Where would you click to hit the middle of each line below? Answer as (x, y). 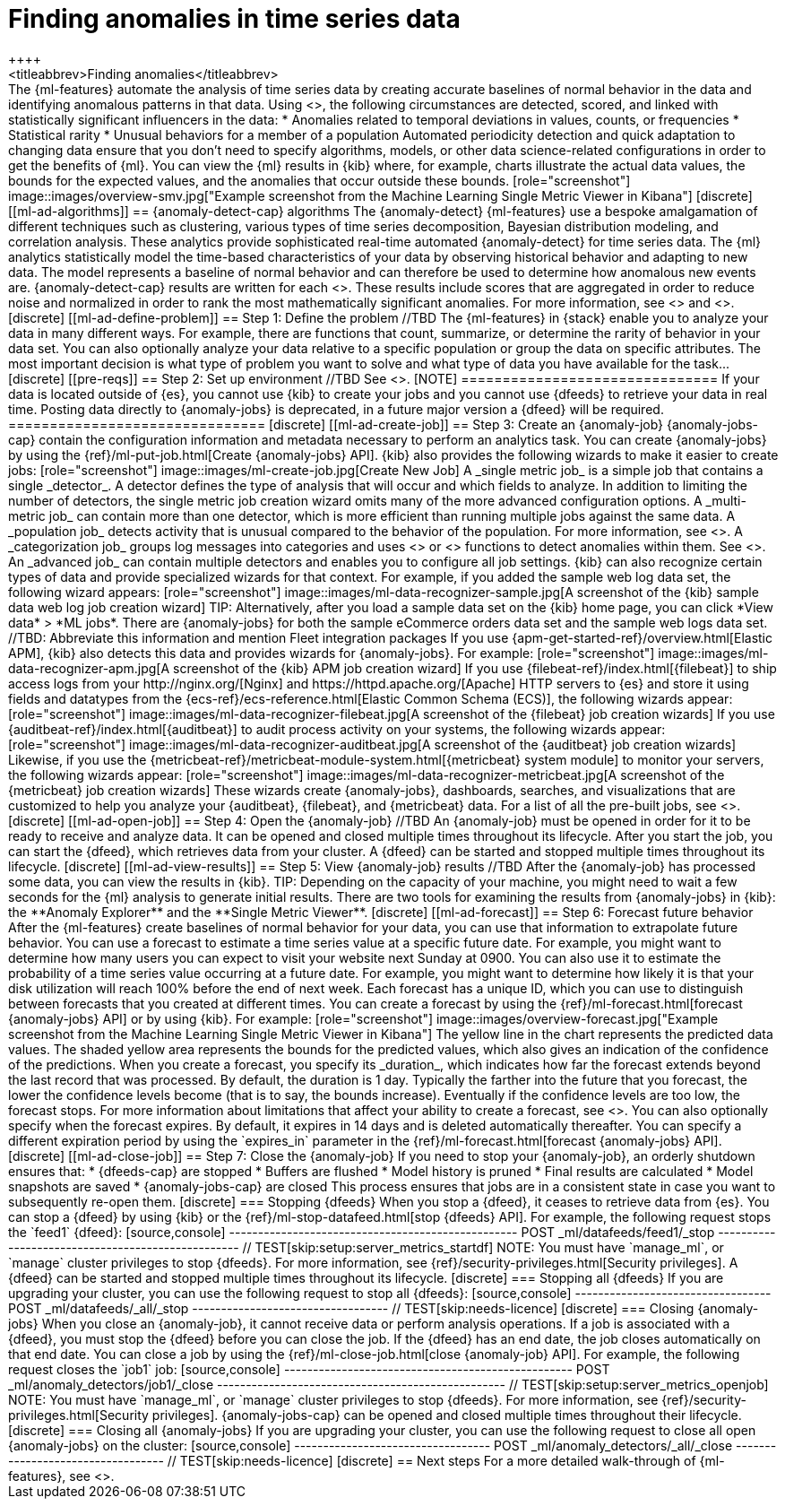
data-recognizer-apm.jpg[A (89, 668)
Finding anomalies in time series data (234, 19)
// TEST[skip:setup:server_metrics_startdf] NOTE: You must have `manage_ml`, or (483, 1247)
